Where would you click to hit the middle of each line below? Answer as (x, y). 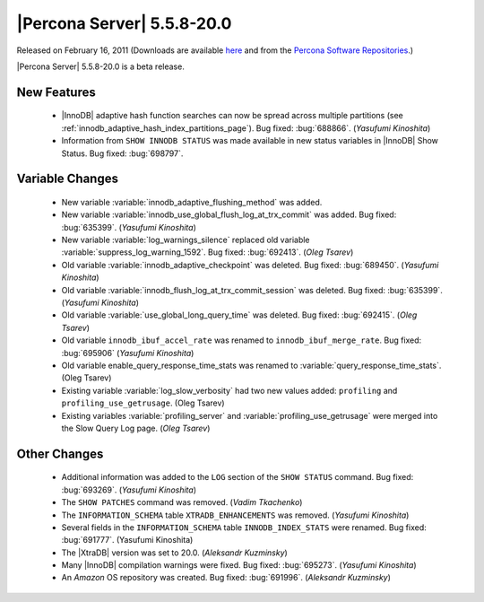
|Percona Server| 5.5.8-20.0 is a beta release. (101, 66)
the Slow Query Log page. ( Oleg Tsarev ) (136, 428)
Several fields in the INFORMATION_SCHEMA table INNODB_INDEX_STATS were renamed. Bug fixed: (244, 527)
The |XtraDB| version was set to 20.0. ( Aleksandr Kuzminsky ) (175, 553)
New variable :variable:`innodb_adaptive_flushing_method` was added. (192, 202)
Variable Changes (67, 179)
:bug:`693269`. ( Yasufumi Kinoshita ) (129, 490)
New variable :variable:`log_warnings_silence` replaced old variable (186, 240)
